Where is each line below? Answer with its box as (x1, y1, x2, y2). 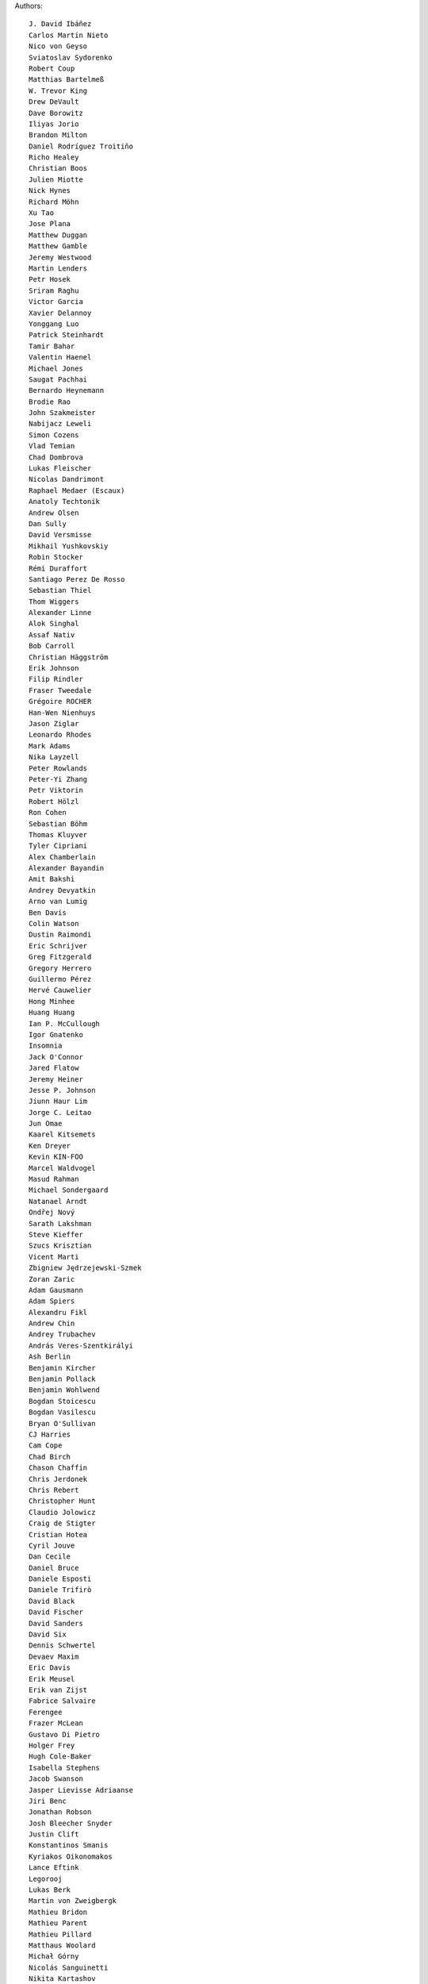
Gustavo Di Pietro (29, 1730, 101, 1739)
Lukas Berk (29, 1886, 71, 1894)
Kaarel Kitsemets (29, 1130, 96, 1139)
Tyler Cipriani (29, 841, 88, 851)
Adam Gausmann (29, 1286, 83, 1294)
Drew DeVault (29, 98, 79, 106)
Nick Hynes (29, 186, 71, 195)
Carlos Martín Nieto (29, 30, 109, 40)
